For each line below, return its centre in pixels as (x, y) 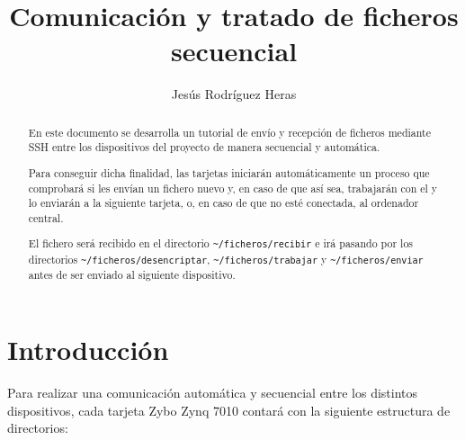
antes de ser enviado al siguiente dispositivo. (132, 274)
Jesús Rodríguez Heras (234, 94)
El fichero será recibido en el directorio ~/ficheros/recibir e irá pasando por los (221, 243)
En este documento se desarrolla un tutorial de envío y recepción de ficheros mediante (229, 132)
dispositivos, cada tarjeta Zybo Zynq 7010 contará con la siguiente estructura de (229, 410)
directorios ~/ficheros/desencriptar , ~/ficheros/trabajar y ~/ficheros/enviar (226, 259)
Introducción (88, 350)
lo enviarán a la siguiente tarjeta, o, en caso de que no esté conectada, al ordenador (224, 203)
